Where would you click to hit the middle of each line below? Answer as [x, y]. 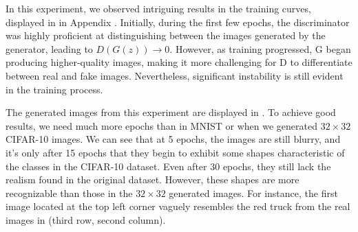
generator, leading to [49, 48]
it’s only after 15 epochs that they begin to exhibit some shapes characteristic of [175, 152]
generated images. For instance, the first [253, 193]
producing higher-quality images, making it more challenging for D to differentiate [179, 62]
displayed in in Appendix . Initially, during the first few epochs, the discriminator [178, 22]
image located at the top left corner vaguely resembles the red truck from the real [178, 206]
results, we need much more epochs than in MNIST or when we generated [161, 125]
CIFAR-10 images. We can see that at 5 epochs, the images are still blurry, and [173, 139]
